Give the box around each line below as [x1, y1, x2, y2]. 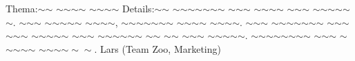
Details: [122, 1, 155, 15]
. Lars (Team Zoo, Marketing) [94, 41, 221, 56]
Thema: [6, 1, 38, 15]
